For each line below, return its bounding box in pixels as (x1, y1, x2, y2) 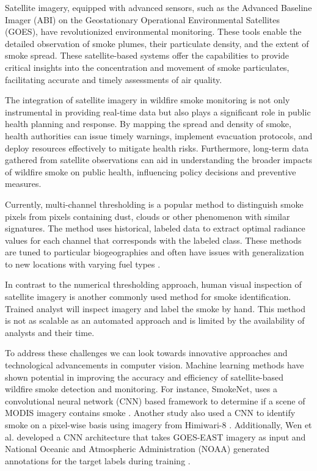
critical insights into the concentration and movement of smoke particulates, (5, 60, 290, 73)
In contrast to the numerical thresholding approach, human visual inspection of (5, 278, 302, 291)
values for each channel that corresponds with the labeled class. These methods (5, 233, 302, 246)
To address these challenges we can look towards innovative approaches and (5, 346, 288, 359)
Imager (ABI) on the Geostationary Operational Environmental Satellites (5, 13, 280, 26)
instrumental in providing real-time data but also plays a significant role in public (5, 105, 311, 118)
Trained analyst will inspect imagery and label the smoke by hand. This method (5, 302, 305, 315)
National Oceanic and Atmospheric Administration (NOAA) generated (5, 442, 270, 455)
